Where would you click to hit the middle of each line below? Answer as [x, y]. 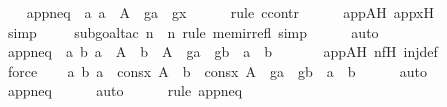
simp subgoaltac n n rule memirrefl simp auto [193, 31]
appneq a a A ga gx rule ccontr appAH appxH [230, 12]
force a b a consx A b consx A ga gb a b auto [217, 70]
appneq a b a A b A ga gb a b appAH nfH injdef [222, 51]
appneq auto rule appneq [125, 90]
